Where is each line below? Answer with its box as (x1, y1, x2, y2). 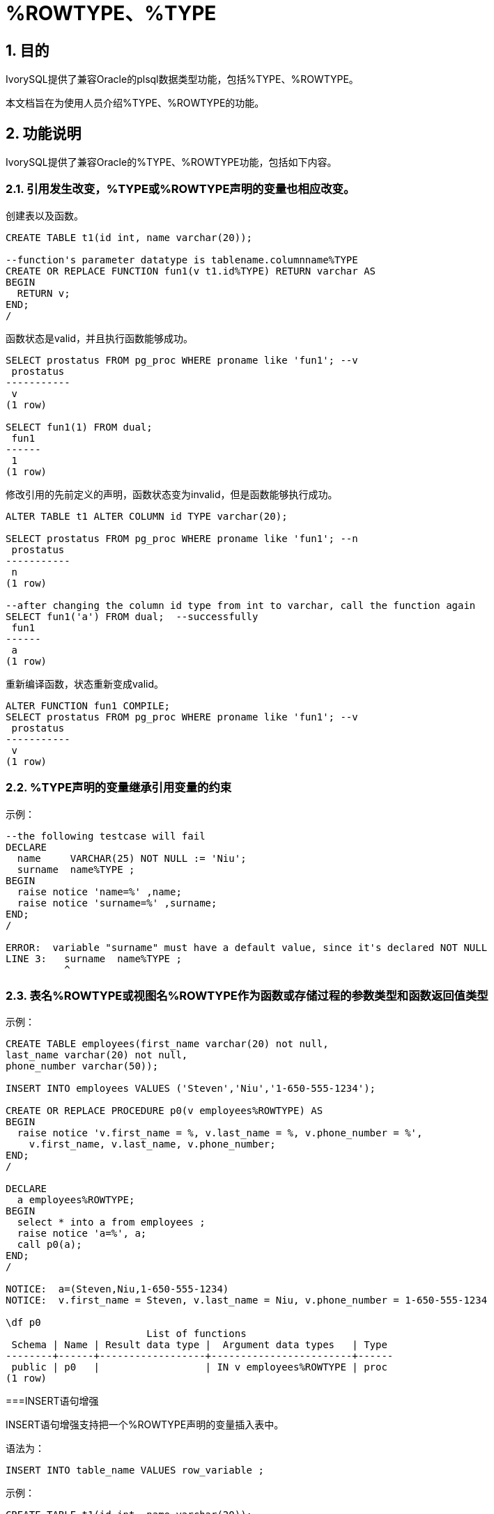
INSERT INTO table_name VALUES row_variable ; (6, 1465, 264, 1476)
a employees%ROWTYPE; (17, 1194, 135, 1206)
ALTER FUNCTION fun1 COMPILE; (6, 700, 171, 711)
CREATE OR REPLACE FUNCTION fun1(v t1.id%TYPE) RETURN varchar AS (6, 265, 376, 277)
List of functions (146, 1328, 247, 1340)
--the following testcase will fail (6, 830, 206, 842)
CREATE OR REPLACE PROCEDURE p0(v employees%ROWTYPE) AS (6, 1105, 323, 1117)
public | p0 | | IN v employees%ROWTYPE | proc (11, 1361, 387, 1373)
